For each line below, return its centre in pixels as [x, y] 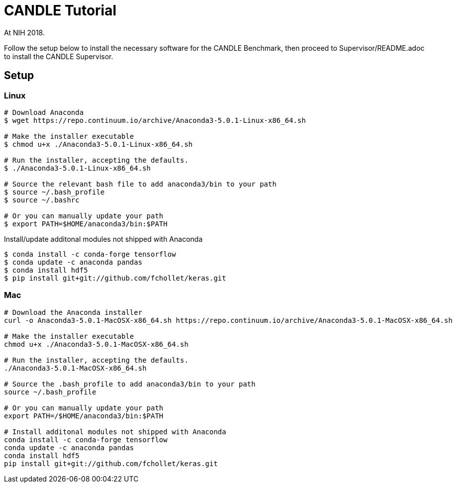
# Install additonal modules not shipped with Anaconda [115, 432]
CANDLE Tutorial [60, 10]
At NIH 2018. [24, 32]
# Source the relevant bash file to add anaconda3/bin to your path [140, 184]
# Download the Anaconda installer [73, 312]
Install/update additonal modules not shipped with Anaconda [103, 239]
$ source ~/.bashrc [42, 200]
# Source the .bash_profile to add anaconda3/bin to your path [130, 384]
